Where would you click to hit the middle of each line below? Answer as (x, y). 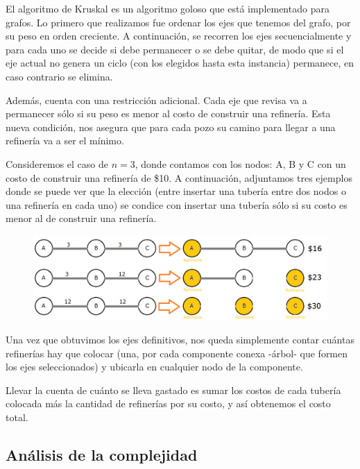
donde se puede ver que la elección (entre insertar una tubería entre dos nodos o (176, 191)
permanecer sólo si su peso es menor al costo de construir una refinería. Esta (168, 113)
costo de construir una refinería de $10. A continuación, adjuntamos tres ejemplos (179, 177)
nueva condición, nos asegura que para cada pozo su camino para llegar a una (171, 127)
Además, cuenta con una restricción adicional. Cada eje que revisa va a (156, 100)
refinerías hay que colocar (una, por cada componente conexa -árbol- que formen (177, 353)
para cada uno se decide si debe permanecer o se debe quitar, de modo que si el (175, 49)
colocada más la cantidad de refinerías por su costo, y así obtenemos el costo (168, 403)
